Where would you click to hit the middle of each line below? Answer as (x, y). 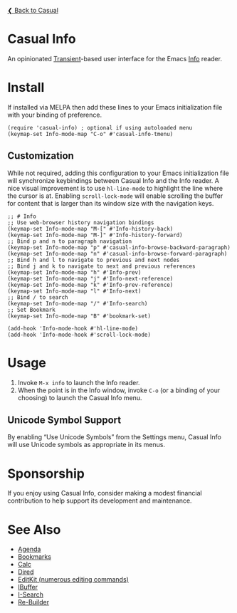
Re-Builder (33, 602)
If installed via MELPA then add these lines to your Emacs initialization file (115, 107)
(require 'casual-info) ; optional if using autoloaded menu (100, 127)
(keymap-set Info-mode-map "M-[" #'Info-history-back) (90, 229)
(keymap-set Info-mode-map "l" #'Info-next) (74, 291)
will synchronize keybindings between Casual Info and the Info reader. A (113, 180)
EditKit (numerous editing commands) (73, 580)
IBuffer (27, 587)
